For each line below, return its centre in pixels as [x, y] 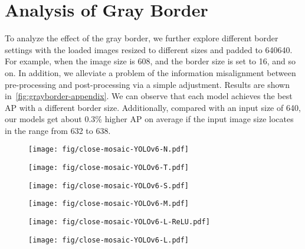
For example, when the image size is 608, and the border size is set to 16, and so [150, 61]
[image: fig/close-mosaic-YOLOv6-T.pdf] [109, 168]
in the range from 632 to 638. [58, 130]
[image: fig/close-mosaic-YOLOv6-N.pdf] [109, 150]
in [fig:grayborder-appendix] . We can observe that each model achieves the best [149, 96]
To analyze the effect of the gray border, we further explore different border [142, 38]
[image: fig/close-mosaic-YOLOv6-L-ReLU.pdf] [119, 222]
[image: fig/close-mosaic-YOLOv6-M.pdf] [109, 204]
